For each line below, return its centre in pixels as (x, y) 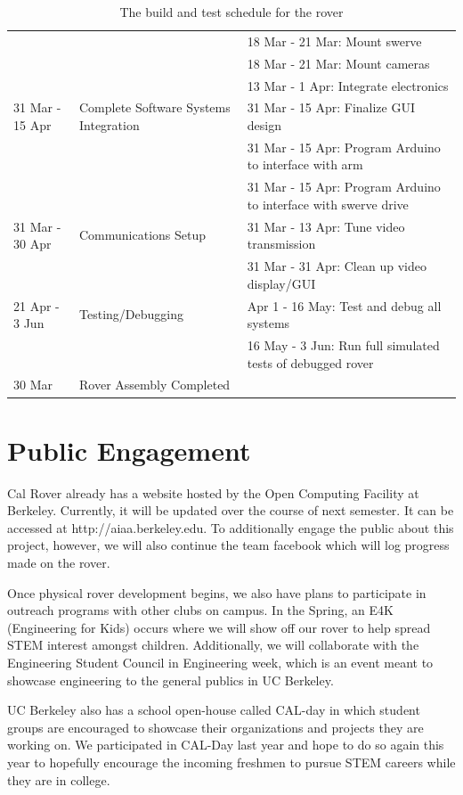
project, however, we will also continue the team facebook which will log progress (228, 545)
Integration (110, 124)
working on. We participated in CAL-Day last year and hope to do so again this (226, 745)
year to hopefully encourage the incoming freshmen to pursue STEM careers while (231, 762)
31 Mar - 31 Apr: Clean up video (337, 266)
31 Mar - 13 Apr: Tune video (326, 226)
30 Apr (32, 244)
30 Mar (33, 385)
